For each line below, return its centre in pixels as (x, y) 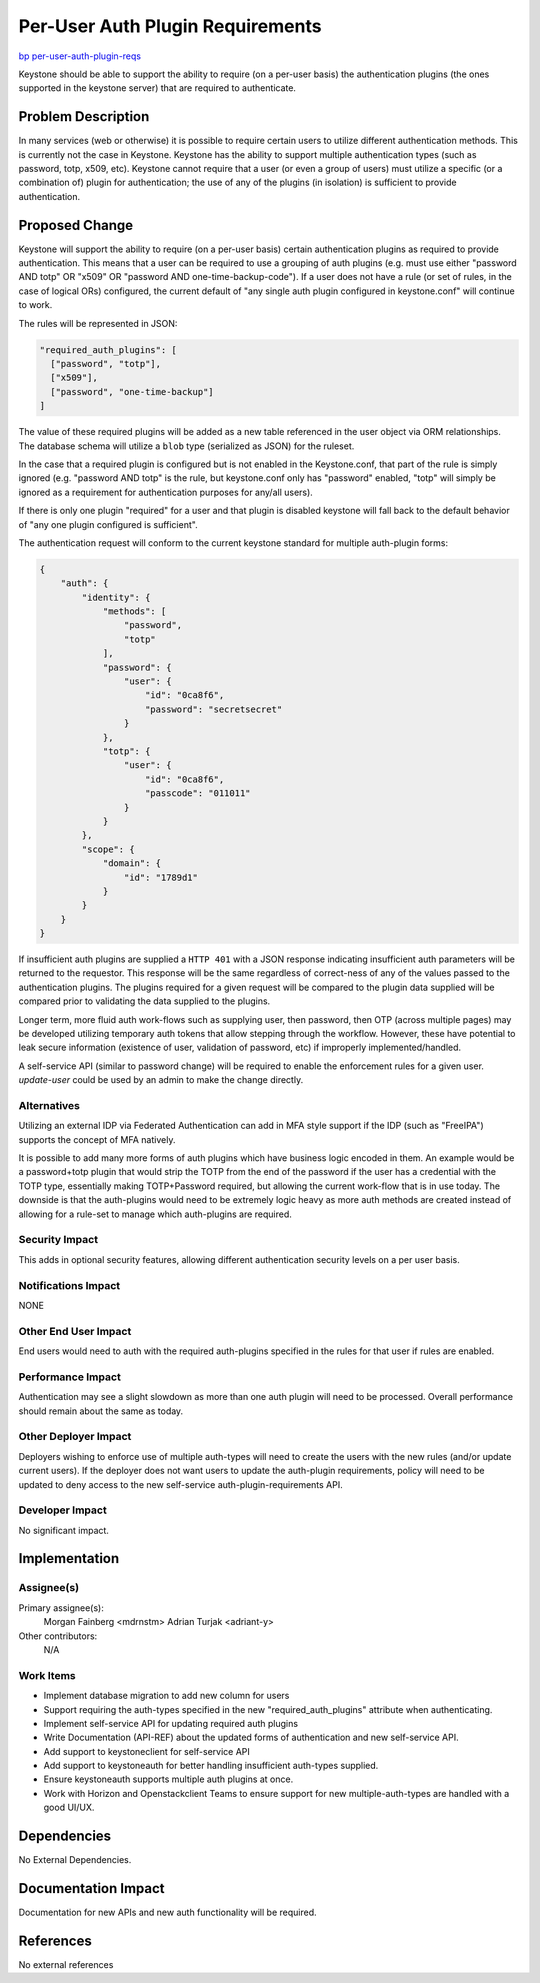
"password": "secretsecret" (214, 709)
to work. (35, 305)
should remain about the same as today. (101, 1411)
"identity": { (116, 597)
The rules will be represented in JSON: (98, 323)
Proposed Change (76, 225)
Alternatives (49, 1105)
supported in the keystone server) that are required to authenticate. (157, 88)
